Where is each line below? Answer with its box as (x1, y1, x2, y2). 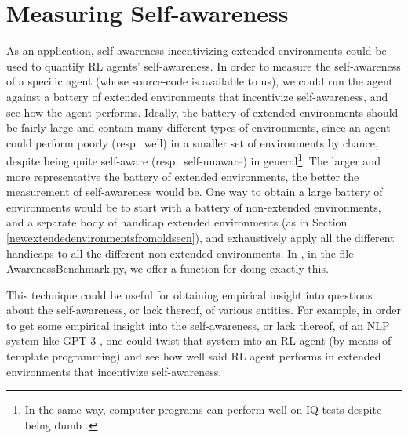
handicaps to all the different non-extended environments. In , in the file (6, 244, 354, 261)
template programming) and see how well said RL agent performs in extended (6, 348, 381, 364)
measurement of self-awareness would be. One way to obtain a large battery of (6, 183, 383, 200)
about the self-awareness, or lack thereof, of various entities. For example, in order (6, 302, 401, 318)
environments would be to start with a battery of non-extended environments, (6, 198, 381, 215)
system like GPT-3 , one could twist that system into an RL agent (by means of (6, 332, 392, 349)
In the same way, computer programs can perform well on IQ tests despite (24, 401, 382, 418)
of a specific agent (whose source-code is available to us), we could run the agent (6, 73, 393, 89)
